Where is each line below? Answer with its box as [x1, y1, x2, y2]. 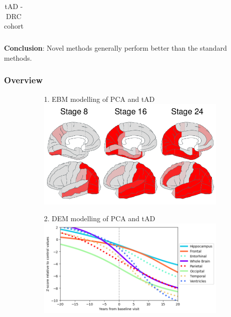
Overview [4, 74, 43, 86]
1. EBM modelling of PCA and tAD [44, 93, 155, 104]
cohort [4, 21, 23, 31]
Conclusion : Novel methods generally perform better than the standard [4, 43, 227, 53]
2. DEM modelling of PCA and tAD [44, 213, 155, 224]
